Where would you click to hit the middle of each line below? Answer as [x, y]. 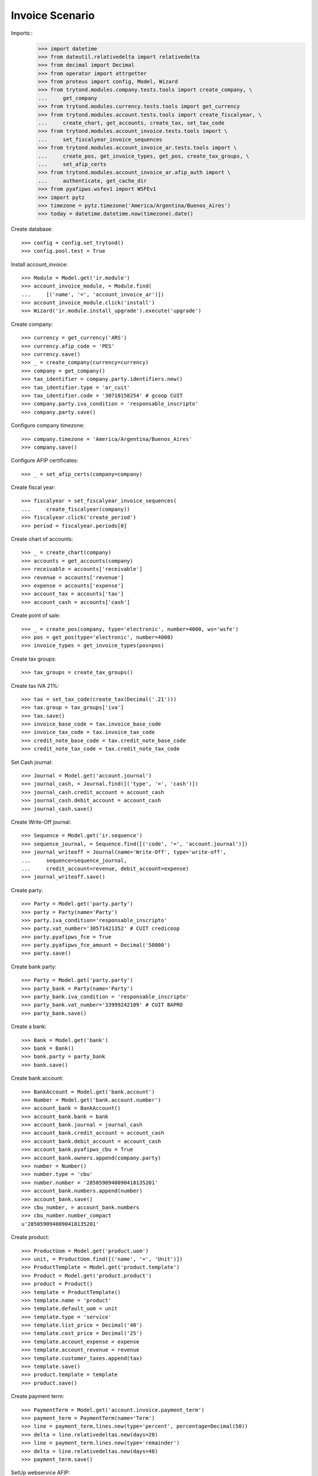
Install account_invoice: [39, 264]
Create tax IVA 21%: [35, 685]
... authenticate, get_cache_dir [92, 181]
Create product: [30, 1237]
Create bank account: [37, 1078]
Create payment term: [37, 1396]
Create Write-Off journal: [41, 822]
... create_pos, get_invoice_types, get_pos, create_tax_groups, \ [144, 156]
